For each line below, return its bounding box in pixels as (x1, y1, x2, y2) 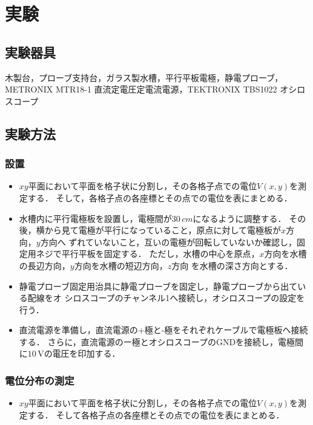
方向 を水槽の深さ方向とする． (171, 259, 293, 271)
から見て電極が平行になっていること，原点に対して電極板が (44, 224, 282, 236)
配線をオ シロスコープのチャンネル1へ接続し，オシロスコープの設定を (27, 291, 305, 304)
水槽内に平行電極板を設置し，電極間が (19, 212, 172, 224)
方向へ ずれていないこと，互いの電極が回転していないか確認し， (40, 235, 297, 248)
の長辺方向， (19, 259, 70, 271)
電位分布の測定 (5, 373, 74, 388)
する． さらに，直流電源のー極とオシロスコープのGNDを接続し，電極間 (19, 335, 304, 348)
